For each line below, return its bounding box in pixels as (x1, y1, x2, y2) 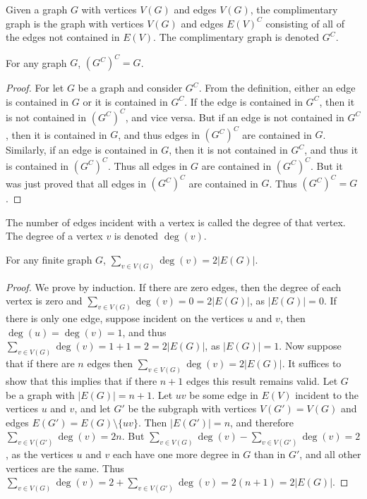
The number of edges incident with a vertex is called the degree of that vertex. (6, 214, 346, 229)
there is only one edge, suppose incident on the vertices (6, 311, 244, 326)
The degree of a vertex (6, 228, 103, 243)
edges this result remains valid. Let (186, 374, 338, 388)
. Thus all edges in (107, 158, 188, 173)
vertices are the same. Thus (6, 460, 124, 475)
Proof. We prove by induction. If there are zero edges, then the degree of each (6, 279, 342, 294)
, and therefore (230, 414, 294, 429)
